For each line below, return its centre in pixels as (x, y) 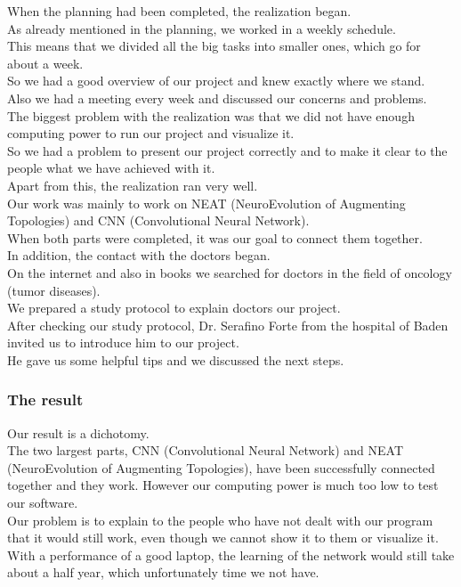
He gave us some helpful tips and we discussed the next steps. (176, 359)
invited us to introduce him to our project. (123, 342)
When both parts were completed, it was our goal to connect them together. (215, 237)
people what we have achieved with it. (111, 168)
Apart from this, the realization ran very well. (133, 185)
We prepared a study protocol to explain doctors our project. (174, 308)
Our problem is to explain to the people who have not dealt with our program (220, 520)
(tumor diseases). (54, 290)
